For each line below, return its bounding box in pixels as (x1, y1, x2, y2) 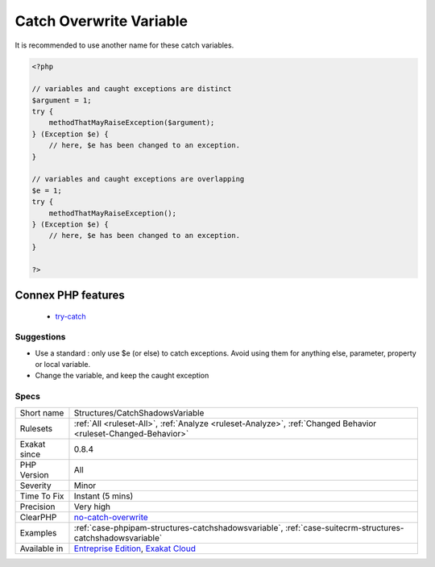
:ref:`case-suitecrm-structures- (284, 522, 404, 533)
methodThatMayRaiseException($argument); (48, 118, 215, 127)
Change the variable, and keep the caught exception (35, 371, 209, 381)
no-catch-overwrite (73, 511, 148, 523)
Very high (73, 501, 111, 512)
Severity (19, 480, 52, 491)
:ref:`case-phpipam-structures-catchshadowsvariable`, (73, 522, 284, 533)
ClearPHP (19, 511, 57, 523)
